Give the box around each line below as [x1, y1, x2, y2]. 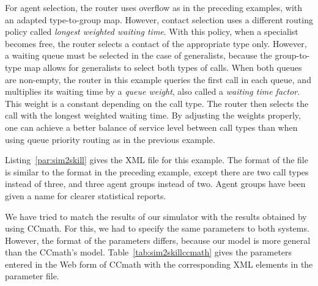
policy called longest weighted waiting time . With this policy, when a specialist [5, 25, 298, 38]
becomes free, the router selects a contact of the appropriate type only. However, [5, 37, 307, 50]
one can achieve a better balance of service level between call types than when [5, 120, 298, 133]
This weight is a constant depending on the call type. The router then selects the [5, 97, 309, 109]
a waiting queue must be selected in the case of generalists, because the [5, 49, 272, 62]
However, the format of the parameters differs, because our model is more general [5, 233, 311, 246]
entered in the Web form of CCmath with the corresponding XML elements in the [5, 257, 313, 270]
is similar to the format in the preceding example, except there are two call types [5, 165, 309, 178]
